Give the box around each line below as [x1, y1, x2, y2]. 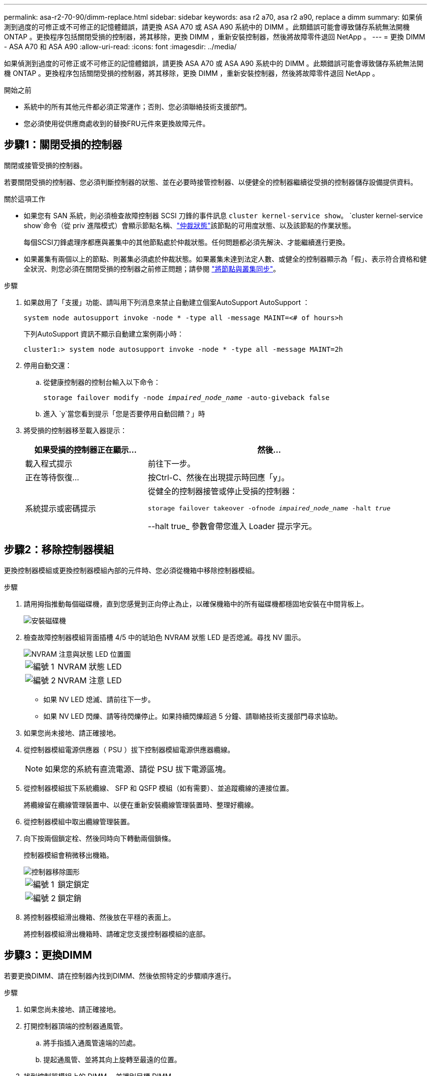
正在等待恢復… [25, 472, 79, 482]
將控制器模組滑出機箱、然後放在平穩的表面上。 [24, 912, 175, 921]
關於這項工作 [4, 194, 45, 203]
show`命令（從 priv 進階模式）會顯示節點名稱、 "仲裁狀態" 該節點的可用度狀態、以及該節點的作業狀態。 [24, 221, 355, 230]
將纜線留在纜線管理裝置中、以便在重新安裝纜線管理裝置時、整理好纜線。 [24, 800, 258, 809]
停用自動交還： [24, 361, 72, 370]
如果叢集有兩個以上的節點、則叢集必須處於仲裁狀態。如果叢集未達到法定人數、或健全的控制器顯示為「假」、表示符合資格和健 [24, 254, 427, 263]
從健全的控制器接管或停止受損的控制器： [148, 486, 298, 496]
